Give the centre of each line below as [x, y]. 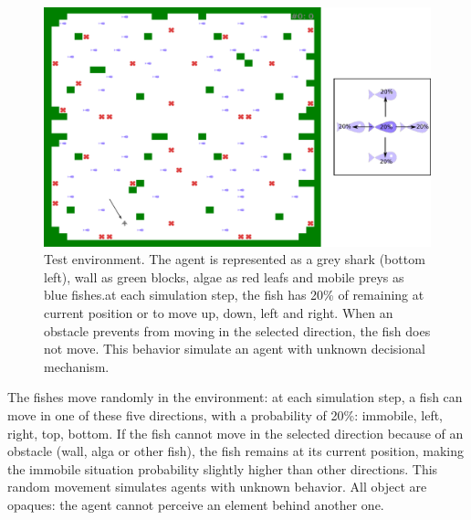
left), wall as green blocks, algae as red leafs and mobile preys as [224, 276]
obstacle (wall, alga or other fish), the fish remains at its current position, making [235, 451]
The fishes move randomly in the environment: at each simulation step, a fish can [235, 397]
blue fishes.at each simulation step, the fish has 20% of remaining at [234, 295]
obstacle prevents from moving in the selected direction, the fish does [237, 330]
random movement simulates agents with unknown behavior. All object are [217, 487]
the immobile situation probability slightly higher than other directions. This [223, 468]
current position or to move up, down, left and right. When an [219, 313]
